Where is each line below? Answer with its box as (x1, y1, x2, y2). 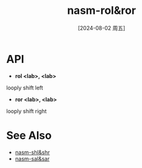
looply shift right (6, 107, 47, 115)
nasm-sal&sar (15, 155, 50, 162)
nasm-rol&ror (67, 4, 136, 18)
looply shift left (6, 84, 44, 91)
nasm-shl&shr (15, 149, 50, 156)
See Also (6, 128, 52, 142)
